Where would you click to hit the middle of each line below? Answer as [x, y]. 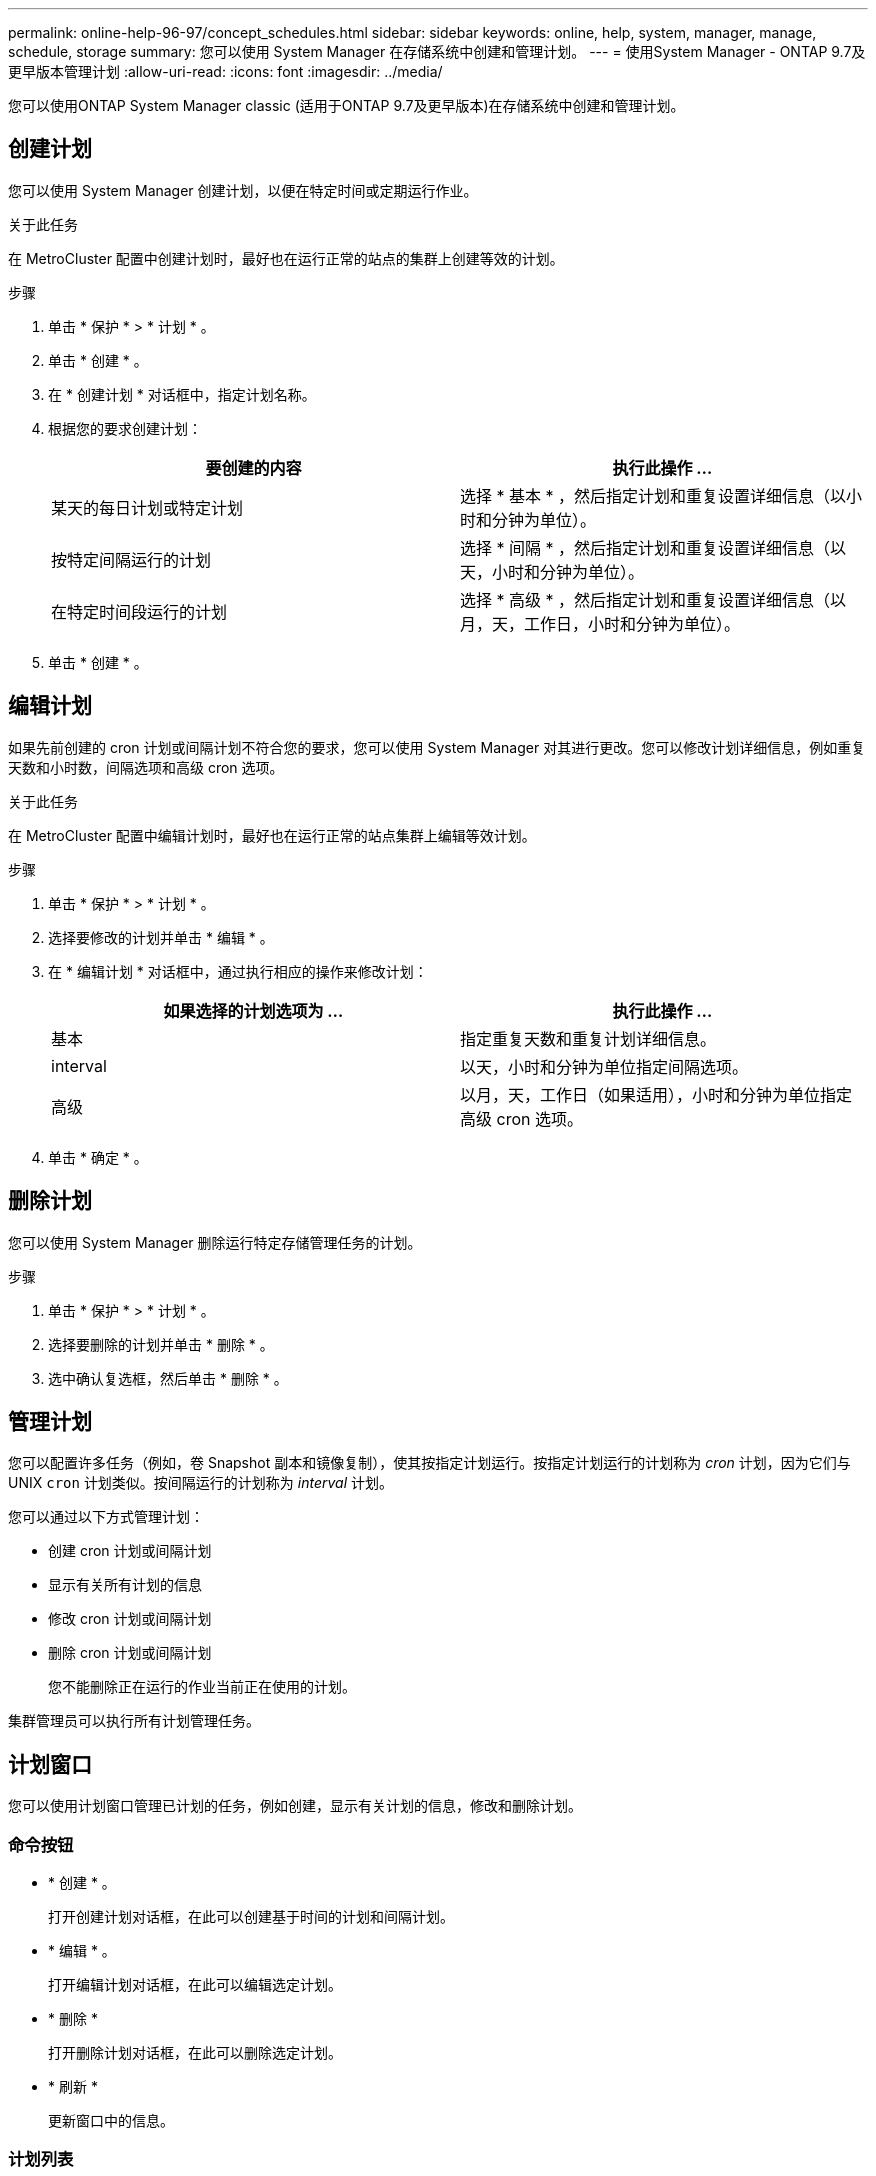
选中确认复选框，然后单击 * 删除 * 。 [168, 1378]
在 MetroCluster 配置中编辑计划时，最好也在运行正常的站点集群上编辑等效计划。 [272, 835]
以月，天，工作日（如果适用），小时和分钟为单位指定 [656, 1094]
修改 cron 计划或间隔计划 [130, 1619]
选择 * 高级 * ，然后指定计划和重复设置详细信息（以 [653, 599]
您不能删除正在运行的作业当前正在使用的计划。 [202, 1687]
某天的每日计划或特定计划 [147, 507]
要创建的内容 [253, 467]
